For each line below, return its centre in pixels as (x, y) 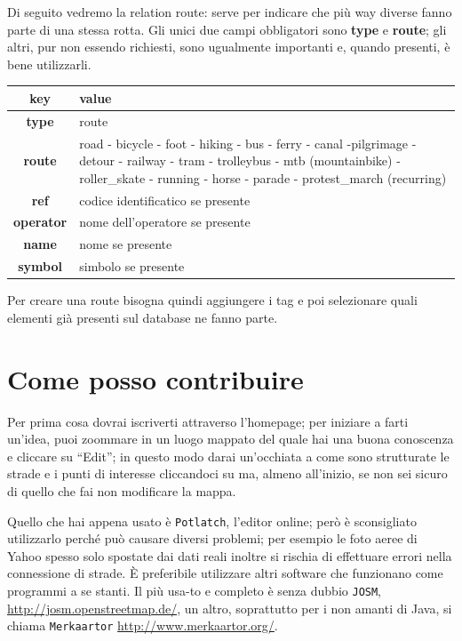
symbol (40, 266)
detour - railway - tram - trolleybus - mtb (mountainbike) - (240, 160)
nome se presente (126, 244)
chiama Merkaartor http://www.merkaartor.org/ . (143, 625)
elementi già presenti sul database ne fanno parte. (143, 317)
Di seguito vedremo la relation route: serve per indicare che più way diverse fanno (230, 12)
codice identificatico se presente (165, 200)
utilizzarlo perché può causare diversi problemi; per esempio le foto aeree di (212, 538)
